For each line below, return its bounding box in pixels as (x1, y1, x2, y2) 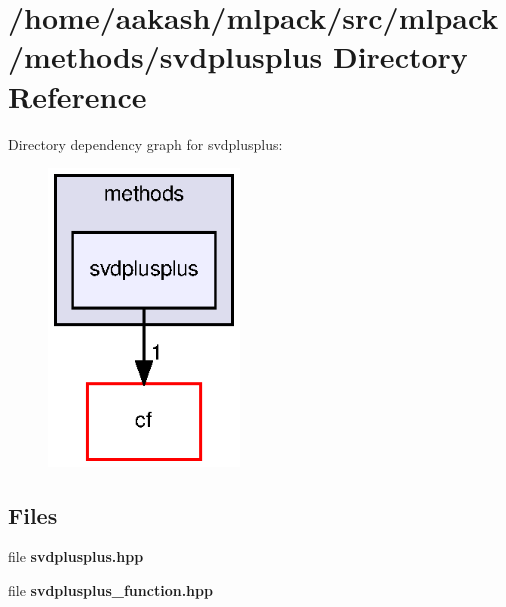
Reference (8, 75, 147, 116)
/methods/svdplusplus (8, 36, 323, 77)
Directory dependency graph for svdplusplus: (8, 133, 283, 154)
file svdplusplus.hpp (8, 546, 144, 567)
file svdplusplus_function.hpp (8, 580, 213, 601)
